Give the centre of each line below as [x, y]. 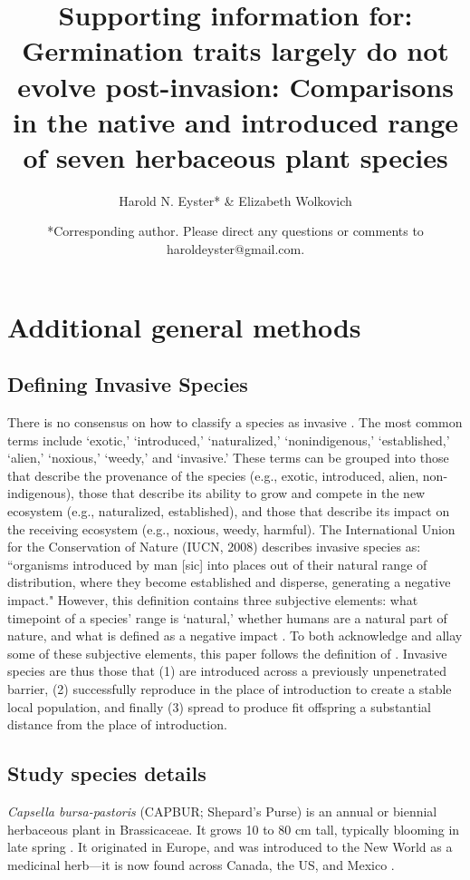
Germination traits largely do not [235, 50]
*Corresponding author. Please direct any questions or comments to [235, 231]
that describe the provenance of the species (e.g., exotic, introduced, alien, [213, 475]
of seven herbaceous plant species [235, 156]
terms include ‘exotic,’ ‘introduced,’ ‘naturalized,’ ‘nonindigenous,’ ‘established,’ [229, 440]
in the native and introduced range [235, 121]
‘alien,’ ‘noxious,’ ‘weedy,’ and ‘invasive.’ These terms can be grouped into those [228, 458]
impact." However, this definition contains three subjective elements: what [213, 599]
